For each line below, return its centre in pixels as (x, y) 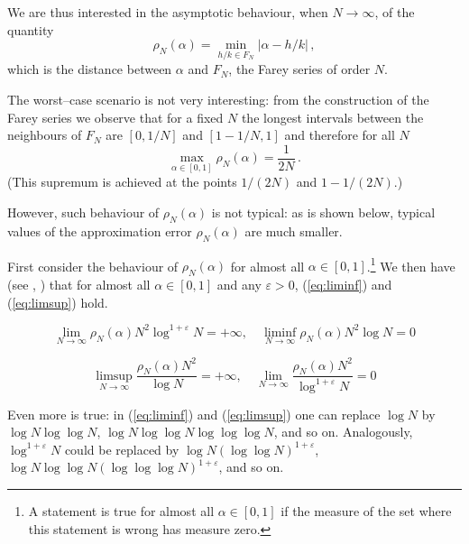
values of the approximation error (100, 231)
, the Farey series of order (299, 69)
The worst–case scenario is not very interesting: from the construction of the (218, 99)
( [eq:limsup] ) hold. (58, 302)
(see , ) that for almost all (79, 285)
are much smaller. (294, 231)
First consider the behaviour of (93, 266)
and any (239, 285)
